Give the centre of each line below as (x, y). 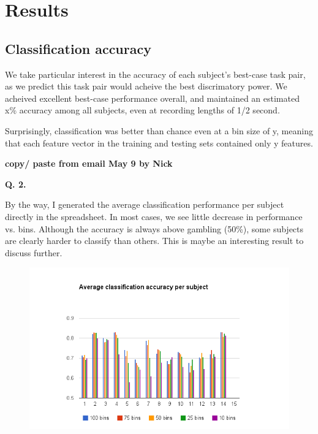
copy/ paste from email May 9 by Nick (89, 163)
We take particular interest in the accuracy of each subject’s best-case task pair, (155, 74)
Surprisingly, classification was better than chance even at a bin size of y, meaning (159, 130)
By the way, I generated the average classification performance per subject (145, 204)
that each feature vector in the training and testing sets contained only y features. (159, 143)
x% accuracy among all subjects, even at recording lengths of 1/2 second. (142, 110)
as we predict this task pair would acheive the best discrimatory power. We (146, 86)
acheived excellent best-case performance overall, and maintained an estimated (152, 98)
